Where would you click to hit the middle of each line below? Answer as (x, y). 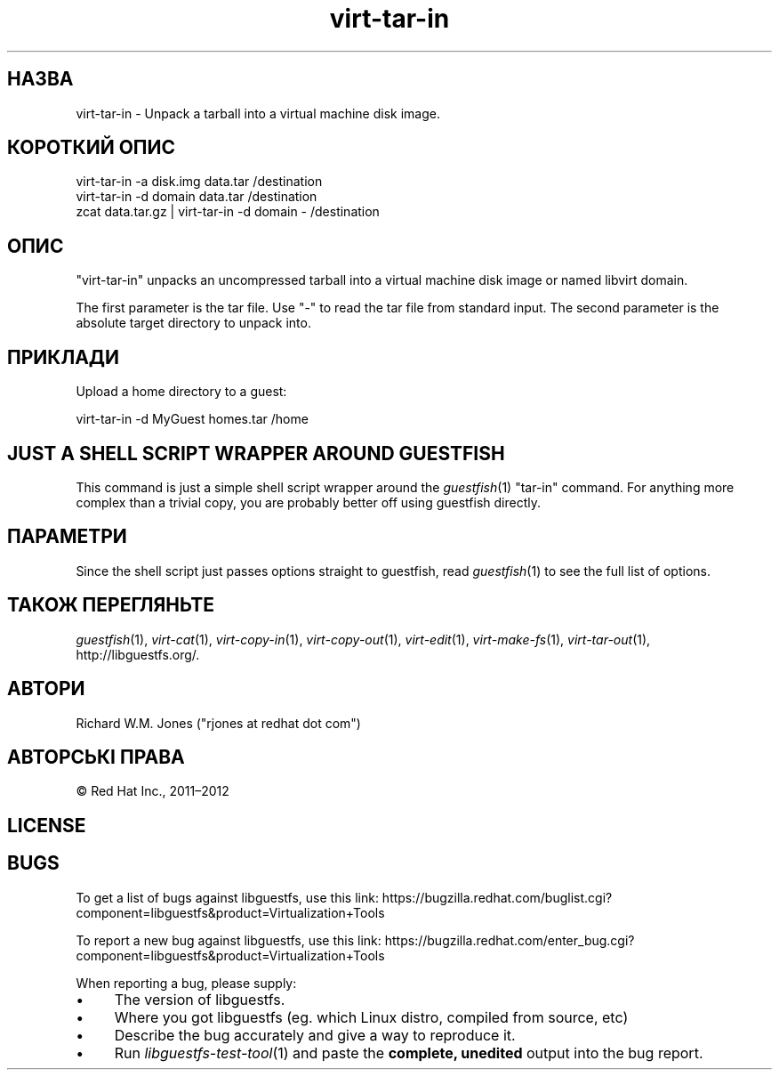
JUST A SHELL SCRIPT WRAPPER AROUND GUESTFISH (256, 453)
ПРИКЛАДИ (64, 357)
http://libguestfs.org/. (138, 654)
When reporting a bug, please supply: (186, 983)
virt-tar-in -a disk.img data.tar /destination (199, 182)
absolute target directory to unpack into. (193, 323)
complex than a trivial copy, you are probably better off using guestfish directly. (308, 502)
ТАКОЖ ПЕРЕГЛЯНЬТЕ (111, 605)
